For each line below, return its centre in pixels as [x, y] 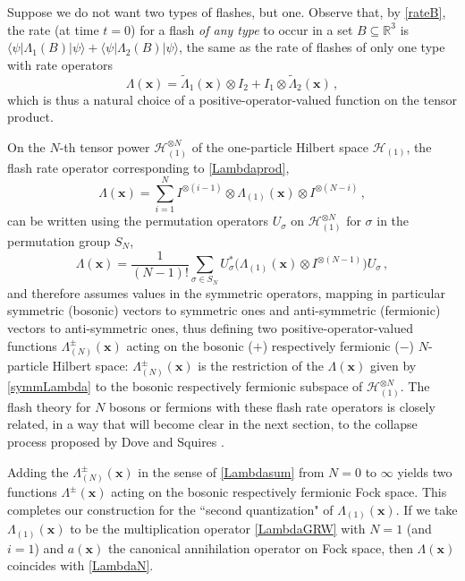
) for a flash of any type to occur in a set [242, 29]
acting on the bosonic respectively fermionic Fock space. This [279, 492]
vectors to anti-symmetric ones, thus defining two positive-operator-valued [210, 327]
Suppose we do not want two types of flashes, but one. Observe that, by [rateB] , [227, 12]
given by [393, 366]
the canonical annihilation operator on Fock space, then [260, 547]
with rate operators [60, 64]
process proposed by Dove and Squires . [116, 441]
